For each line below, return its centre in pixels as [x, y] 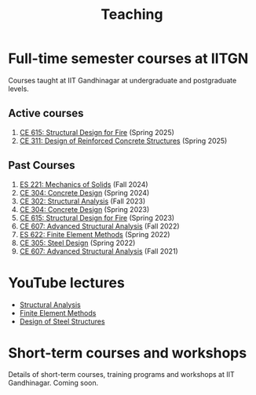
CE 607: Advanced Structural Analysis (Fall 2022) [99, 226]
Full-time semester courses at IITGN [128, 59]
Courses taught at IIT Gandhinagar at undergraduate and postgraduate [123, 80]
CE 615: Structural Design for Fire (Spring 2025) [97, 132]
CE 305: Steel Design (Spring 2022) [77, 243]
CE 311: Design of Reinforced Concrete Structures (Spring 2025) [123, 141]
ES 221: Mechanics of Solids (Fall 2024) [84, 184]
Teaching [132, 15]
